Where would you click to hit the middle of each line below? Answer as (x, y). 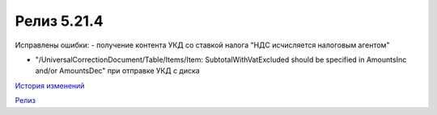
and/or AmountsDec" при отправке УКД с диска (117, 71)
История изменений (50, 85)
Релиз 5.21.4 (59, 21)
